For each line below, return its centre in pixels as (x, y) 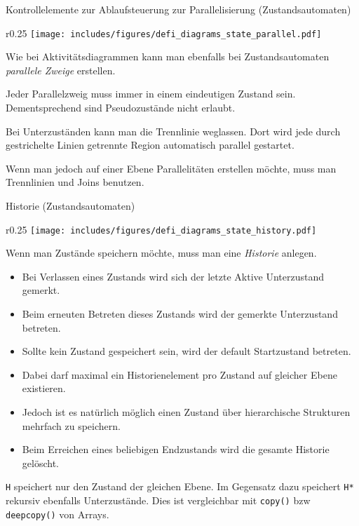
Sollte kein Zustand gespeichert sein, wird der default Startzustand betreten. (187, 351)
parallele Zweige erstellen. (61, 70)
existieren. (44, 388)
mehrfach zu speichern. (71, 425)
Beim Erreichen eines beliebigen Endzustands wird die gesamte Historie (176, 449)
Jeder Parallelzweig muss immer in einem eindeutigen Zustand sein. (151, 94)
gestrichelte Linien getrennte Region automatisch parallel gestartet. (150, 145)
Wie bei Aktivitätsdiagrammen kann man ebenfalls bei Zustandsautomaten (168, 56)
